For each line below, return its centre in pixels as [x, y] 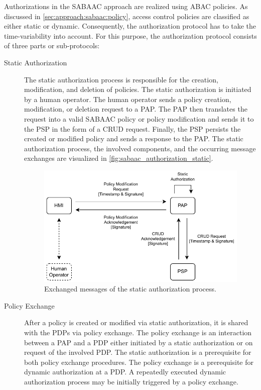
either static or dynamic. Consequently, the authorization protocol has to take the [130, 26]
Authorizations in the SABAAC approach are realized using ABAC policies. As [126, 6]
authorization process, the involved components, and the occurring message [140, 148]
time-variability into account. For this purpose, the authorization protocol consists [130, 35]
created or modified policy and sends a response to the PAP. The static [134, 138]
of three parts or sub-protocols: [52, 45]
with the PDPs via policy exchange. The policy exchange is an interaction [138, 332]
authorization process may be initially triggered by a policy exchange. [131, 382]
